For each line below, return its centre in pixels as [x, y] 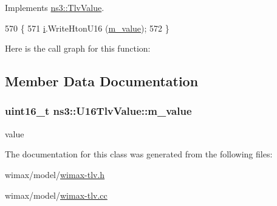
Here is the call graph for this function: [78, 48]
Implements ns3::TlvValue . [55, 7]
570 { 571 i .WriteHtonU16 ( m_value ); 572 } [87, 28]
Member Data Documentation [102, 81]
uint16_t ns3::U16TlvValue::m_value [98, 111]
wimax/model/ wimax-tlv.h [55, 174]
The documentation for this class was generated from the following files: [139, 154]
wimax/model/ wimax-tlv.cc [56, 195]
